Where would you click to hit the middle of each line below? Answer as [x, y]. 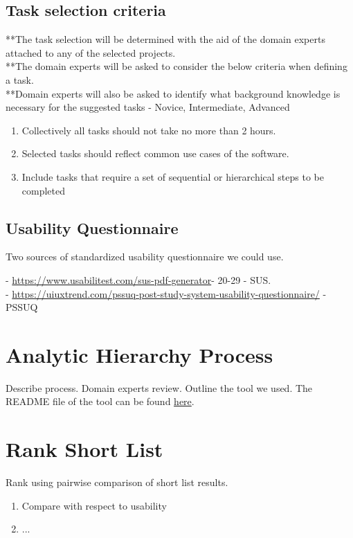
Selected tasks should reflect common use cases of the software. [155, 153]
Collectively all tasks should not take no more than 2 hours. [149, 130]
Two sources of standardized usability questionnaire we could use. [145, 257]
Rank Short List [84, 449]
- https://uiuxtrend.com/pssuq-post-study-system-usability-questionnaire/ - [166, 293]
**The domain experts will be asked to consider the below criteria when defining [176, 66]
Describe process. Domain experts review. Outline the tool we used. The [159, 387]
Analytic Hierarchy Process [139, 354]
